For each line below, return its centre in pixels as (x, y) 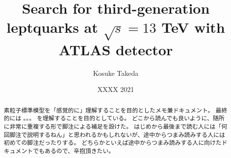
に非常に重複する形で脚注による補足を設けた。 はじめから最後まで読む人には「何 (115, 126)
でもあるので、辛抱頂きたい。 (74, 151)
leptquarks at (52, 27)
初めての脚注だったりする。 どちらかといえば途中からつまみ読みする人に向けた (113, 143)
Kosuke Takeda (116, 73)
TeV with (193, 27)
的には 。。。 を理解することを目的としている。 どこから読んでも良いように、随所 (114, 118)
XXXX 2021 (116, 89)
